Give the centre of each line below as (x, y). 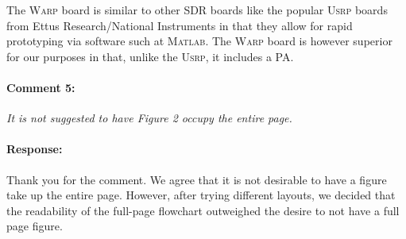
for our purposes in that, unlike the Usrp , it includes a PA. (150, 56)
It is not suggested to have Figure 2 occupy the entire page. (149, 118)
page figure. (35, 226)
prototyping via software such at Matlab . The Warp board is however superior (199, 41)
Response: (35, 149)
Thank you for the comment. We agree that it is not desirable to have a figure (197, 179)
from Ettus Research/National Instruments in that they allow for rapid (180, 25)
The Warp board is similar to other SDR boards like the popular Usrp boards (197, 10)
